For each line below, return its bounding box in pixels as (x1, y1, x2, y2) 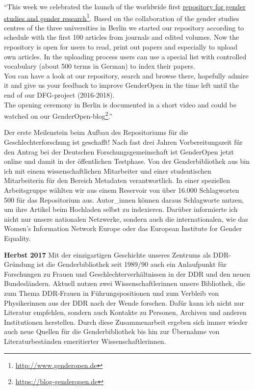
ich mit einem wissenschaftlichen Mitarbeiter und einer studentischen (4, 165, 211, 176)
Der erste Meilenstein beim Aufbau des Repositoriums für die (4, 127, 188, 137)
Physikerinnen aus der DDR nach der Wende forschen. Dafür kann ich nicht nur (4, 297, 244, 308)
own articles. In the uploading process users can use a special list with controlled (4, 51, 247, 61)
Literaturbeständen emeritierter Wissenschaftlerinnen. (4, 336, 166, 346)
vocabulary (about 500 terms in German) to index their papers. (4, 61, 195, 71)
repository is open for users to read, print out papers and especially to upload (4, 42, 237, 52)
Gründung (4, 259, 35, 269)
